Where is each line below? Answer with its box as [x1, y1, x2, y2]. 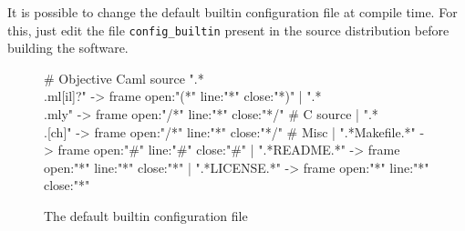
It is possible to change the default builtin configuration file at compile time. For [7, 3, 458, 21]
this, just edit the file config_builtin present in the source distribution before [7, 20, 449, 39]
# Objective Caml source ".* [44, 68, 204, 87]
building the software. [7, 38, 129, 57]
